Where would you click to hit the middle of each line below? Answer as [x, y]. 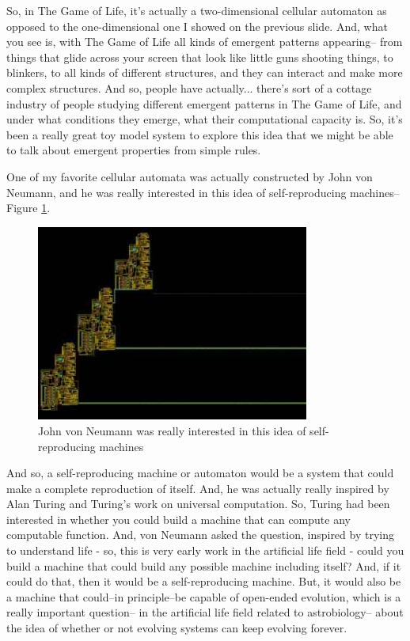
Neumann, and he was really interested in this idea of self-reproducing [177, 192]
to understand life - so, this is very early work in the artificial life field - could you [205, 550]
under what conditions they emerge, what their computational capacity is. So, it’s [205, 119]
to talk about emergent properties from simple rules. [134, 150]
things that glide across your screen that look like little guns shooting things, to [200, 57]
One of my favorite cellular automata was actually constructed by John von [190, 176]
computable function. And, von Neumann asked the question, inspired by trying [200, 535]
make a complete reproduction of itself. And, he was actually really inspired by [198, 488]
